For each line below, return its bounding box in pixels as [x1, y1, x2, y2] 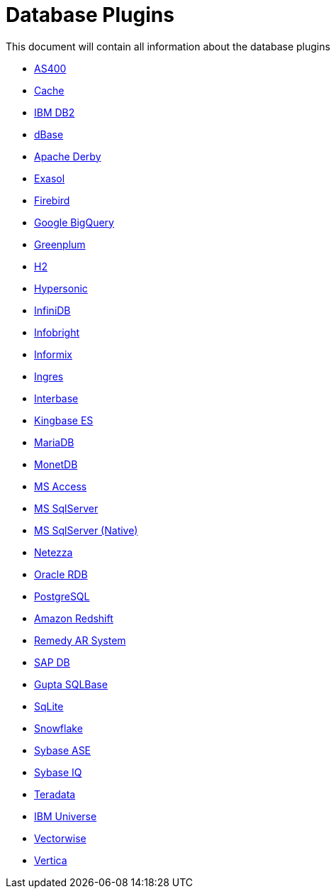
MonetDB [34, 458, 78, 470]
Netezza [34, 546, 73, 558]
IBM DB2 [34, 106, 75, 118]
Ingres [34, 370, 64, 382]
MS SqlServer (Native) [34, 524, 138, 536]
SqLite [34, 700, 64, 712]
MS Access [34, 480, 87, 492]
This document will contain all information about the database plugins [6, 40, 330, 53]
